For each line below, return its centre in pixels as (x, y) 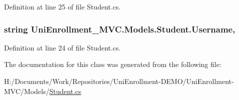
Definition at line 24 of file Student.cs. (62, 47)
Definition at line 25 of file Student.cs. (62, 6)
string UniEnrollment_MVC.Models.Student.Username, (120, 29)
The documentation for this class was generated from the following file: (113, 64)
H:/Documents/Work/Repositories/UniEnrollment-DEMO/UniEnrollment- (119, 81)
